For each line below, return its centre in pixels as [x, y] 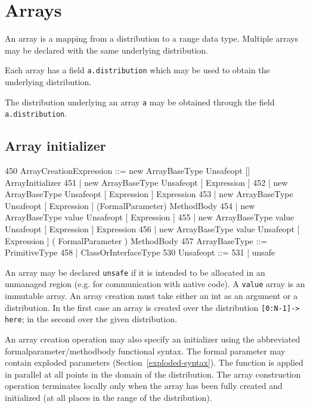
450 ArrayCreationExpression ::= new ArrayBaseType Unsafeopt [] [128, 171]
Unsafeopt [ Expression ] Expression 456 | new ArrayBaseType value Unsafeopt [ [152, 229]
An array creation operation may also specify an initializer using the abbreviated [153, 339]
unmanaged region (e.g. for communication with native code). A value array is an [155, 284]
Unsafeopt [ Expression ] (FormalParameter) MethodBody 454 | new [130, 205]
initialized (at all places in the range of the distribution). [108, 398]
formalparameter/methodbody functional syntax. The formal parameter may [145, 351]
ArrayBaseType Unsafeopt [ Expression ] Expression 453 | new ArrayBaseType [149, 194]
